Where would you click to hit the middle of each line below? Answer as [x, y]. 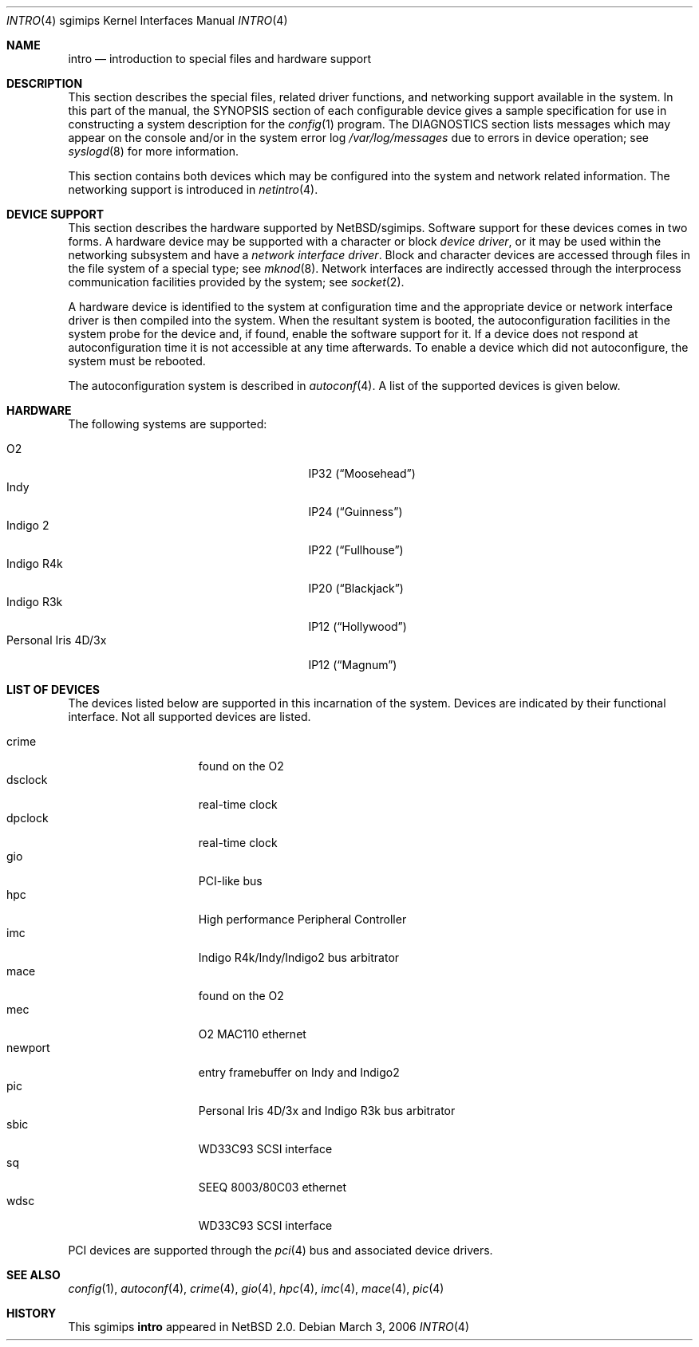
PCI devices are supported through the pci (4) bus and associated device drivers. [280, 1250]
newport [28, 1048]
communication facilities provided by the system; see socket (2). [236, 282]
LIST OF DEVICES [53, 689]
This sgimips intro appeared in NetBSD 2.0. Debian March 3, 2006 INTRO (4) [269, 1327]
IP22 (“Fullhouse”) [356, 550]
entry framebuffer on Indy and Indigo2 [299, 1072]
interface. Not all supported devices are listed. [190, 717]
